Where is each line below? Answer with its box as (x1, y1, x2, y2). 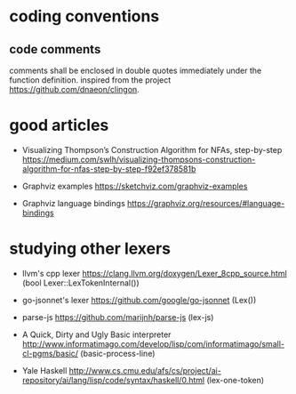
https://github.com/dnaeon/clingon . (9, 84, 140, 94)
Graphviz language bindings (21, 197, 126, 208)
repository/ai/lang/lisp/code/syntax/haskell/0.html (21, 374, 205, 385)
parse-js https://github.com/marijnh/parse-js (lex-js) (21, 311, 214, 322)
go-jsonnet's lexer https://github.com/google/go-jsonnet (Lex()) (21, 294, 257, 305)
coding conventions (9, 6, 160, 27)
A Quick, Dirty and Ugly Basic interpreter (21, 329, 172, 340)
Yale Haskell (21, 365, 68, 375)
